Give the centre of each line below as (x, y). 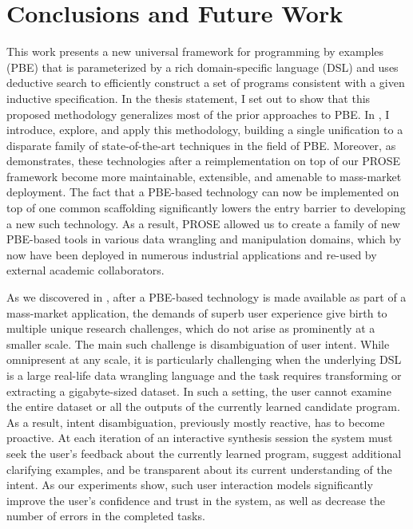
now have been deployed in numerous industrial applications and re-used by (192, 254)
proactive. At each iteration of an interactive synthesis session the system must (200, 438)
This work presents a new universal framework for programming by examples (195, 51)
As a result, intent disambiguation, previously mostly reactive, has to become (196, 422)
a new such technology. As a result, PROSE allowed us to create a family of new (203, 223)
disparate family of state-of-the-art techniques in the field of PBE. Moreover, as (201, 145)
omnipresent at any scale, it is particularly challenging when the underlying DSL (204, 359)
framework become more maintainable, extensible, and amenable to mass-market (204, 176)
